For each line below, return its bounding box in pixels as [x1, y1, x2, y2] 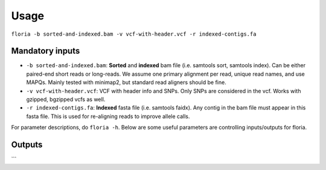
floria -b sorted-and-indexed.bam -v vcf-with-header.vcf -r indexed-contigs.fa [11, 30, 257, 38]
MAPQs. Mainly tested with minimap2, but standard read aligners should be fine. [26, 79, 226, 86]
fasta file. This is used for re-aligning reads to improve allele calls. [26, 113, 190, 120]
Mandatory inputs [11, 46, 80, 56]
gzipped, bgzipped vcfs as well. [26, 96, 106, 103]
